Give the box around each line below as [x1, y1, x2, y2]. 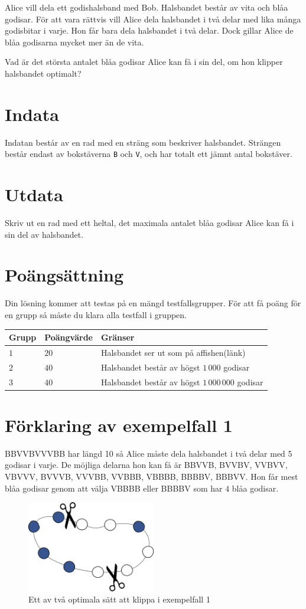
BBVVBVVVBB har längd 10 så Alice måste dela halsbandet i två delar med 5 [5, 447, 292, 459]
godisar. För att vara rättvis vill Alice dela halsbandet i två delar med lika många [5, 12, 301, 25]
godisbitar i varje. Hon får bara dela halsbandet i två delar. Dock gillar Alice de [5, 24, 294, 37]
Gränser [100, 331, 135, 343]
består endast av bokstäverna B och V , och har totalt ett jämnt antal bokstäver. [5, 148, 292, 160]
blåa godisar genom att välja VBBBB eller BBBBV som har [5, 482, 223, 494]
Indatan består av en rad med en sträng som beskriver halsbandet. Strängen [5, 136, 281, 148]
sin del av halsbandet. [5, 228, 84, 240]
